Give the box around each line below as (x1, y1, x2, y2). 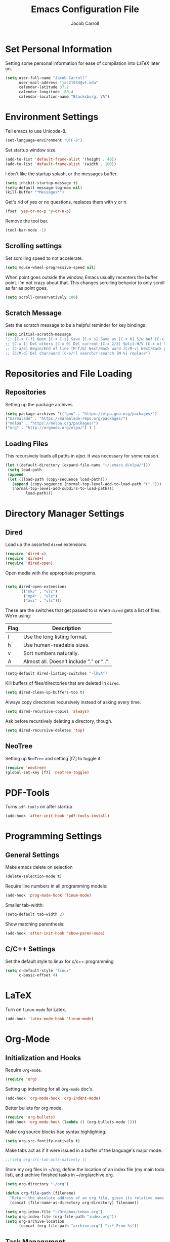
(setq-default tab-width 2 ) (5, 912, 65, 917)
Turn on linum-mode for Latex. (5, 1006, 67, 1013)
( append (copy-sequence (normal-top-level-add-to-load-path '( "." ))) (12, 481, 162, 487)
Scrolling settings (5, 242, 62, 250)
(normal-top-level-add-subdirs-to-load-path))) (12, 486, 114, 491)
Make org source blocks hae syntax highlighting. (5, 1129, 107, 1135)
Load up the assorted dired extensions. (5, 541, 88, 548)
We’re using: (5, 613, 31, 619)
